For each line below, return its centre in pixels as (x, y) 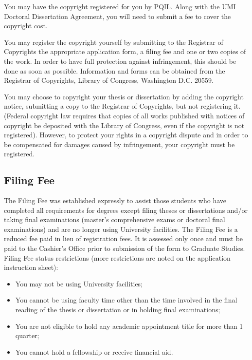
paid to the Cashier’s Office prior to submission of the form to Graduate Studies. (125, 248)
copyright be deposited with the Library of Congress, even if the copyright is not (124, 125)
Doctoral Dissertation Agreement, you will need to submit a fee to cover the (117, 16)
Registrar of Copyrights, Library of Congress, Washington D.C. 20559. (109, 80)
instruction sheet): (31, 267)
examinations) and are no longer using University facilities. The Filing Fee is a (121, 229)
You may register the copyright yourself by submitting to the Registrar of (114, 42)
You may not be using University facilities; (79, 283)
